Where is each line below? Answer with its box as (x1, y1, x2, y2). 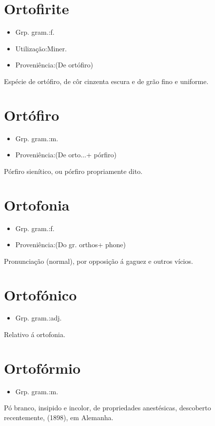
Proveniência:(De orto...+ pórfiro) (15, 149, 117, 160)
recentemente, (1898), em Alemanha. (4, 412, 114, 422)
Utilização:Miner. (15, 43, 67, 53)
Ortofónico (4, 284, 77, 304)
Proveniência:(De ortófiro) (15, 60, 93, 70)
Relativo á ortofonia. (4, 329, 65, 340)
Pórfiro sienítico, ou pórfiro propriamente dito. (4, 166, 143, 176)
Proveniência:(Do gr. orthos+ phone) (15, 239, 126, 250)
